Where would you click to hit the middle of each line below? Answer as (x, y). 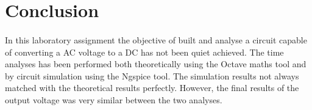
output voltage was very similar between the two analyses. (114, 99)
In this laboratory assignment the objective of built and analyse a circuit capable (156, 39)
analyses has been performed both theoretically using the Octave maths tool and (156, 64)
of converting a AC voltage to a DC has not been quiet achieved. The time (144, 52)
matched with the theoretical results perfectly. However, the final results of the (152, 88)
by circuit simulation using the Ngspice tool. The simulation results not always (152, 75)
